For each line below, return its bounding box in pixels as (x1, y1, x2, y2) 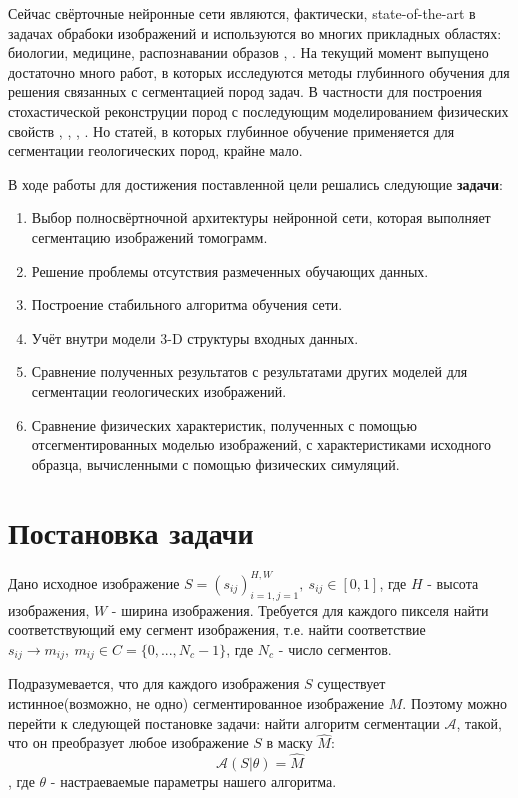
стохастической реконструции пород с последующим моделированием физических (8, 100, 509, 121)
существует (317, 673, 386, 694)
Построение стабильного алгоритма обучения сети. (31, 294, 343, 315)
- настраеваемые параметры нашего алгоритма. (50, 771, 337, 792)
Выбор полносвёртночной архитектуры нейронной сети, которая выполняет (31, 207, 491, 228)
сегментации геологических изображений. (31, 380, 287, 401)
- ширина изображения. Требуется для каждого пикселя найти (111, 599, 489, 620)
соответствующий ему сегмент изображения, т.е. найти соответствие (8, 619, 426, 640)
